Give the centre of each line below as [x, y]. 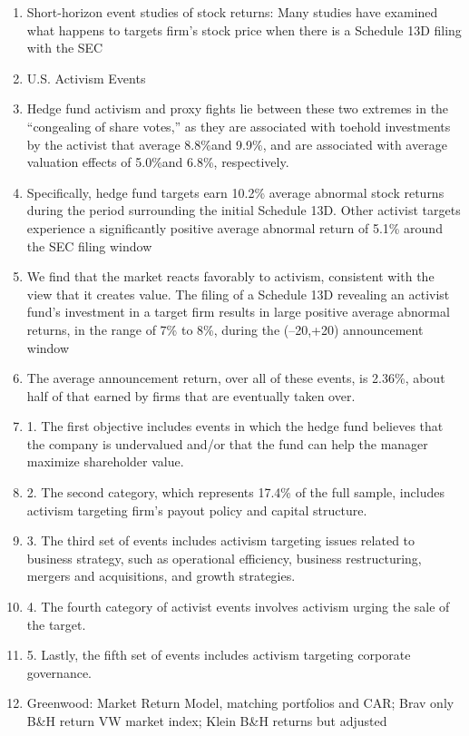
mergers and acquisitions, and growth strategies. [161, 576]
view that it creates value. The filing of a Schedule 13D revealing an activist [238, 294]
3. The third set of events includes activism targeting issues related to [221, 540]
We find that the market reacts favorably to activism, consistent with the [230, 276]
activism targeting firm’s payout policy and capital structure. [197, 510]
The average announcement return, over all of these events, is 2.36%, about [236, 378]
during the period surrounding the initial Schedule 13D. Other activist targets [244, 210]
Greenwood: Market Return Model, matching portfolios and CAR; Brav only [240, 703]
